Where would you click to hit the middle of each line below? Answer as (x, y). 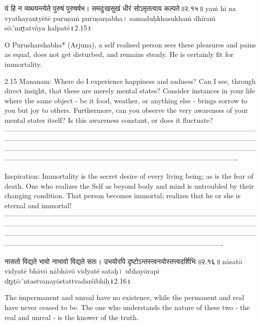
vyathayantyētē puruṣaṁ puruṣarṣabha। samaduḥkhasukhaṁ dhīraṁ (110, 18)
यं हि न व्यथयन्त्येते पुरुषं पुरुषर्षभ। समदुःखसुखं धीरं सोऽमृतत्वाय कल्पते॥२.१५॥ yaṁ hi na (120, 8)
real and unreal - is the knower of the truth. (72, 317)
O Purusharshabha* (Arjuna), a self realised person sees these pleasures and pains (130, 44)
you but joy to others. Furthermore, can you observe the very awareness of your (127, 110)
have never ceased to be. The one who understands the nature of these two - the (127, 307)
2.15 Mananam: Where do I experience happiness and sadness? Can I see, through (130, 81)
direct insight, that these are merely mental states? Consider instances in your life (130, 91)
